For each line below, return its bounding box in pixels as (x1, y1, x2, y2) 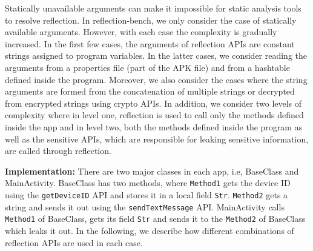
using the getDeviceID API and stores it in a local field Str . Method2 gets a (5, 188, 288, 201)
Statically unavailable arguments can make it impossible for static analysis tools (5, 2, 301, 14)
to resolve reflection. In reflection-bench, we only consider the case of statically (5, 13, 297, 26)
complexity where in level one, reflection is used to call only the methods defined (5, 109, 304, 121)
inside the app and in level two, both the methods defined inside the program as (5, 120, 303, 133)
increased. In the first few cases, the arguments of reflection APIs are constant (5, 37, 295, 50)
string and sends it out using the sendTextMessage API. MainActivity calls (5, 200, 285, 213)
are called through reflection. (5, 144, 111, 157)
